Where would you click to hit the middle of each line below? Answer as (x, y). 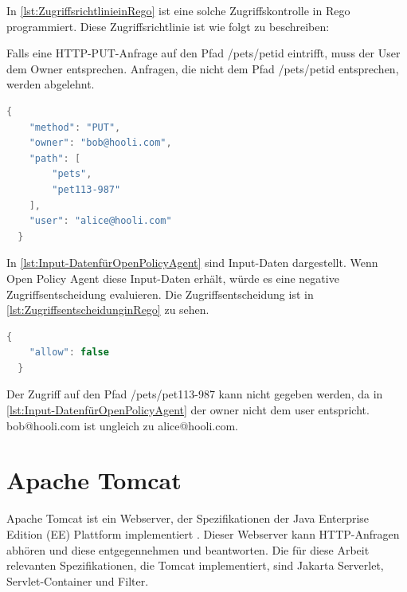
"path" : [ (55, 158)
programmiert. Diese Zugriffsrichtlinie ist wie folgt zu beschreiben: (168, 26)
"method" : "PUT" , (75, 127)
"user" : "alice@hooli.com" (100, 221)
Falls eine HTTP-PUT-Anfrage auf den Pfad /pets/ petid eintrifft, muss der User (203, 53)
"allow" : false (69, 353)
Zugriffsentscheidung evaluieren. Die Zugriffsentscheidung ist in (160, 294)
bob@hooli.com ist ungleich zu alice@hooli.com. (122, 425)
